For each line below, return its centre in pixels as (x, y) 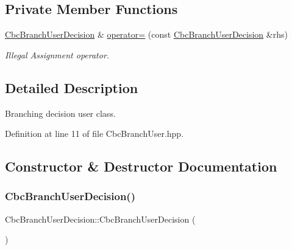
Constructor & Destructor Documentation (141, 166)
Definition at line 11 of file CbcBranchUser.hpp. (94, 134)
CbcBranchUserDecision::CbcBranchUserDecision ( (100, 219)
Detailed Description (72, 87)
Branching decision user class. (60, 113)
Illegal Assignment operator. (57, 54)
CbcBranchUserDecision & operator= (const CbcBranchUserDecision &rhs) (146, 34)
